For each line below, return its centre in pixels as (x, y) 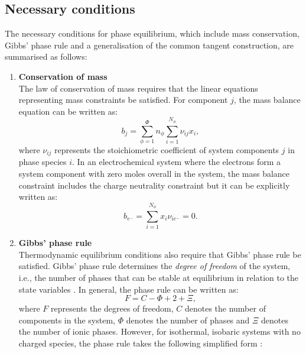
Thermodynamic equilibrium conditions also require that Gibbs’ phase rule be (160, 254)
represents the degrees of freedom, (112, 308)
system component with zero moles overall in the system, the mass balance (154, 173)
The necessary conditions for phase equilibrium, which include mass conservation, (152, 33)
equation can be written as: (68, 111)
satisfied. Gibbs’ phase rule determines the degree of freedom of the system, (154, 266)
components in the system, (67, 320)
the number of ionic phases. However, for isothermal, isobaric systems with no (159, 331)
